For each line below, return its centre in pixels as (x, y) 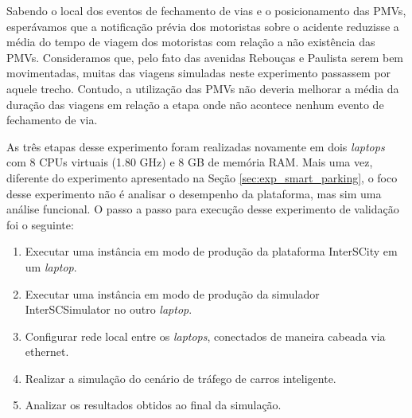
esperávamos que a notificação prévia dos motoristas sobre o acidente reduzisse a (203, 26)
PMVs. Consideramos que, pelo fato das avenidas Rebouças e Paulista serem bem (205, 57)
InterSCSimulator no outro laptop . (109, 309)
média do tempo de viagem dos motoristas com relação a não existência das (191, 42)
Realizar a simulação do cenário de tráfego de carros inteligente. (181, 378)
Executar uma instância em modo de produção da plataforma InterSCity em (211, 251)
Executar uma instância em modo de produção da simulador (172, 293)
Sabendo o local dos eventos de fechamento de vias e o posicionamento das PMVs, (206, 10)
